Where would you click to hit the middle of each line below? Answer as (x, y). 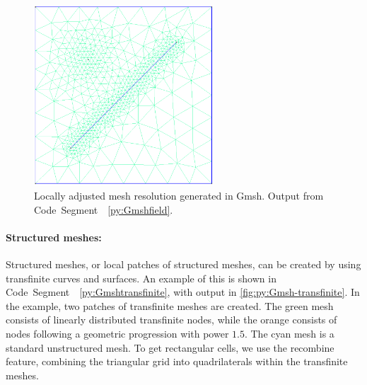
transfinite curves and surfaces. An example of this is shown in (141, 278)
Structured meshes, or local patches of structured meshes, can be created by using (183, 264)
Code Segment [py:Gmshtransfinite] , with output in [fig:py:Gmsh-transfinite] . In (183, 292)
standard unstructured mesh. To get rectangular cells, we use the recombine (170, 347)
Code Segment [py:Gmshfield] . (104, 209)
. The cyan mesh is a (289, 333)
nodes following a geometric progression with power (117, 333)
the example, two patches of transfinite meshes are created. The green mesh (170, 305)
